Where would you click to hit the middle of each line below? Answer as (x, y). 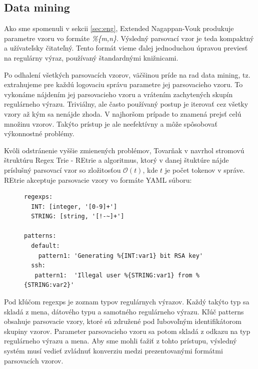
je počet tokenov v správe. (205, 169)
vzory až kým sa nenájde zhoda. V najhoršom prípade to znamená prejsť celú (123, 113)
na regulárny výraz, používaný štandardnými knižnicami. (91, 57)
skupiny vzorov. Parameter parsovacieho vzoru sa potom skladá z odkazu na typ (127, 331)
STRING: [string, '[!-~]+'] (78, 217)
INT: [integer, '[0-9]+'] (74, 207)
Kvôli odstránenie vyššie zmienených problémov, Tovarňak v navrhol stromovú (124, 150)
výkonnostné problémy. (39, 133)
